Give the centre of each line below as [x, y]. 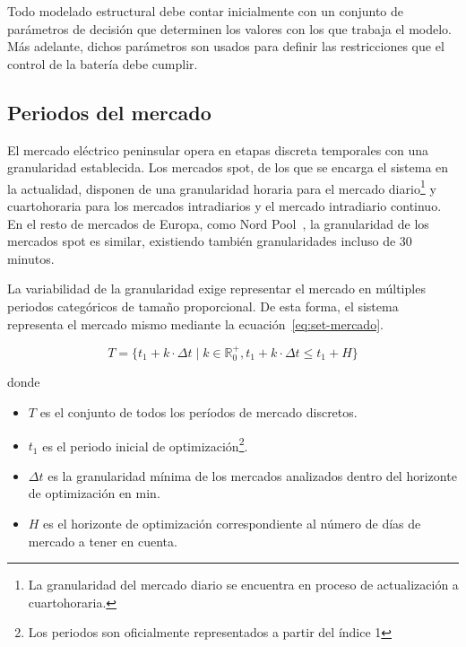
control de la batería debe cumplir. [103, 63]
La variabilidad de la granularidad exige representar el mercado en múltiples [216, 289]
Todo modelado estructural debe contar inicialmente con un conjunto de [205, 11]
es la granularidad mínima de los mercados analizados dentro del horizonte [252, 475]
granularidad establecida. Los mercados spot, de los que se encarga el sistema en [228, 167]
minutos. [31, 258]
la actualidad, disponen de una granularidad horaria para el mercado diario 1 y [222, 187]
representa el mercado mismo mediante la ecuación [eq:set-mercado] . [195, 323]
